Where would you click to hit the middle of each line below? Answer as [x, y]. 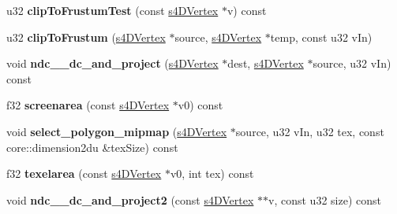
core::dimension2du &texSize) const [92, 147]
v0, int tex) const [212, 173]
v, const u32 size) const [325, 199]
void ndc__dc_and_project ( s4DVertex [112, 63]
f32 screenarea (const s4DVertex [88, 105]
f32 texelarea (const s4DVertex [84, 173]
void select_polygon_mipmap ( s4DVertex [117, 131]
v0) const [200, 105]
